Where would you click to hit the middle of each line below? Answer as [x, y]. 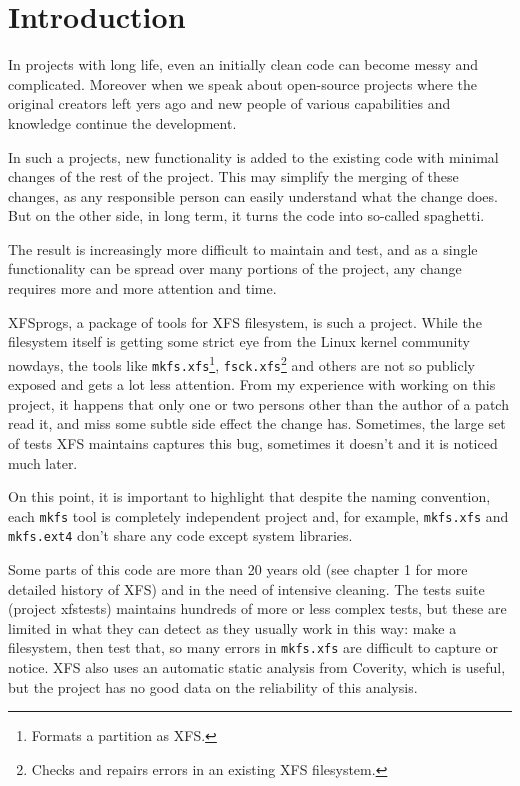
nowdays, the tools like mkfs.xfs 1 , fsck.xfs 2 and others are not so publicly [241, 363]
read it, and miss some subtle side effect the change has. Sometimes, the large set [257, 423]
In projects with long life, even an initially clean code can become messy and [243, 64]
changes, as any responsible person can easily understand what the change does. [253, 195]
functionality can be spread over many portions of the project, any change [235, 268]
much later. [43, 462]
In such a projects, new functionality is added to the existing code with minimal [253, 156]
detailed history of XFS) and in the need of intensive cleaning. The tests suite [246, 588]
